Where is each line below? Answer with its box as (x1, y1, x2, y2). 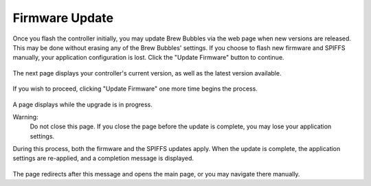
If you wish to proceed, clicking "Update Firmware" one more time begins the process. (12, 84, 258, 93)
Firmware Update (12, 10, 113, 25)
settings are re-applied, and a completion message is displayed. (12, 154, 194, 163)
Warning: (12, 113, 38, 121)
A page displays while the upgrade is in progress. (12, 100, 153, 108)
